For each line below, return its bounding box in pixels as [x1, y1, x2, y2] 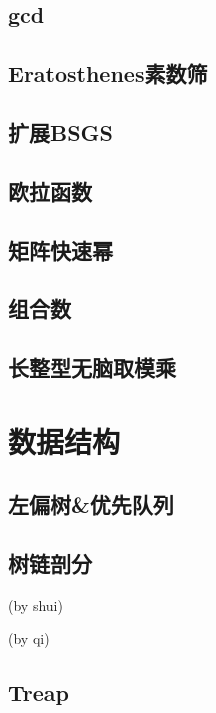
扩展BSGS [8, 116, 113, 147]
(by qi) [8, 628, 50, 649]
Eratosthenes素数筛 [8, 58, 208, 89]
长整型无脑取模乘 [8, 352, 176, 383]
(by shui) [8, 594, 63, 615]
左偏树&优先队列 [8, 489, 174, 520]
